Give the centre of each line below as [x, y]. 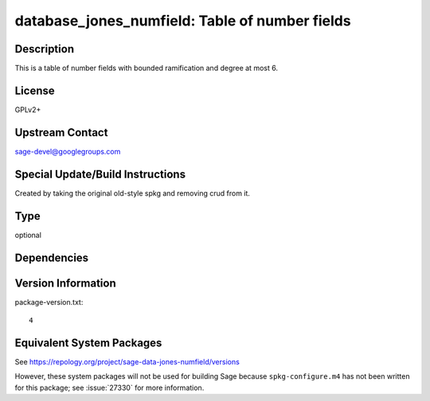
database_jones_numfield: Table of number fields [183, 21]
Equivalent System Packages [88, 343]
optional [28, 235]
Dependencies [52, 257]
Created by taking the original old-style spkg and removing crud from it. [133, 193]
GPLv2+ [28, 109]
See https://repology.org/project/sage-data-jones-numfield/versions [127, 361]
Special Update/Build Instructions [100, 174]
